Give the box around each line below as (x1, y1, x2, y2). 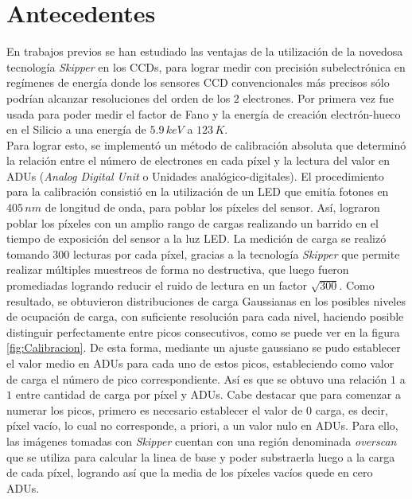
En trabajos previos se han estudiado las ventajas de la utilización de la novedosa (6, 43, 403, 60)
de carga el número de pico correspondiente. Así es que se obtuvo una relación (6, 370, 387, 387)
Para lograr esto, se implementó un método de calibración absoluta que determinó (6, 136, 406, 153)
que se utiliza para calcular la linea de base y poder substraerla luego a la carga (6, 448, 395, 465)
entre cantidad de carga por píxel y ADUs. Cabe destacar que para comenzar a (15, 386, 401, 403)
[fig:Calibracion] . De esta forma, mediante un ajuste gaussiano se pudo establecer (6, 339, 401, 356)
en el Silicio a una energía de (6, 121, 146, 138)
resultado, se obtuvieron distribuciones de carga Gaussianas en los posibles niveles (6, 292, 406, 309)
